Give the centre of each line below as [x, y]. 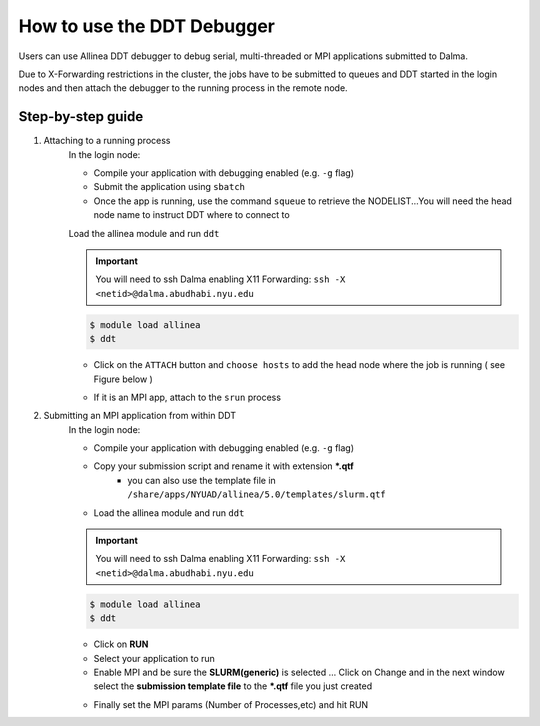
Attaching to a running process [107, 141]
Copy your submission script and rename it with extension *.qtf [223, 466]
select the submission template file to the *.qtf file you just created [233, 686]
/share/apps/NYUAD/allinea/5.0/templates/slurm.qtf [257, 494]
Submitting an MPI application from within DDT [140, 416]
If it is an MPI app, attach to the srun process [187, 397]
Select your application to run [154, 658]
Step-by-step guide [81, 116]
